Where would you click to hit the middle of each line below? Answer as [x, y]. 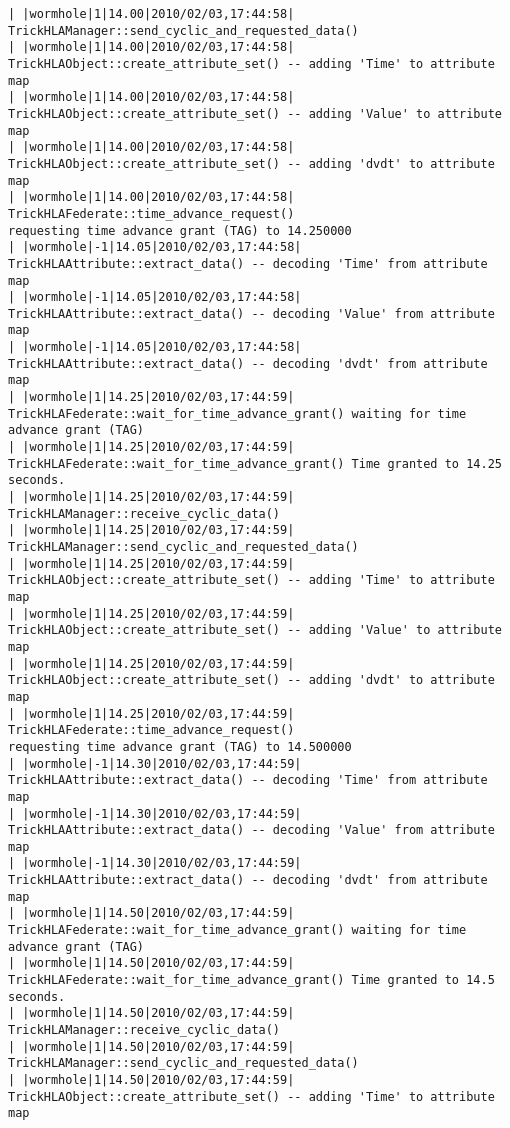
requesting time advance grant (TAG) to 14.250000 [180, 230]
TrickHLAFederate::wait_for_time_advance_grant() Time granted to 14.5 [251, 980]
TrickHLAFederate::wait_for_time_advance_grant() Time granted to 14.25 [255, 463]
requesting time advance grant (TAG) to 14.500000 [180, 746]
